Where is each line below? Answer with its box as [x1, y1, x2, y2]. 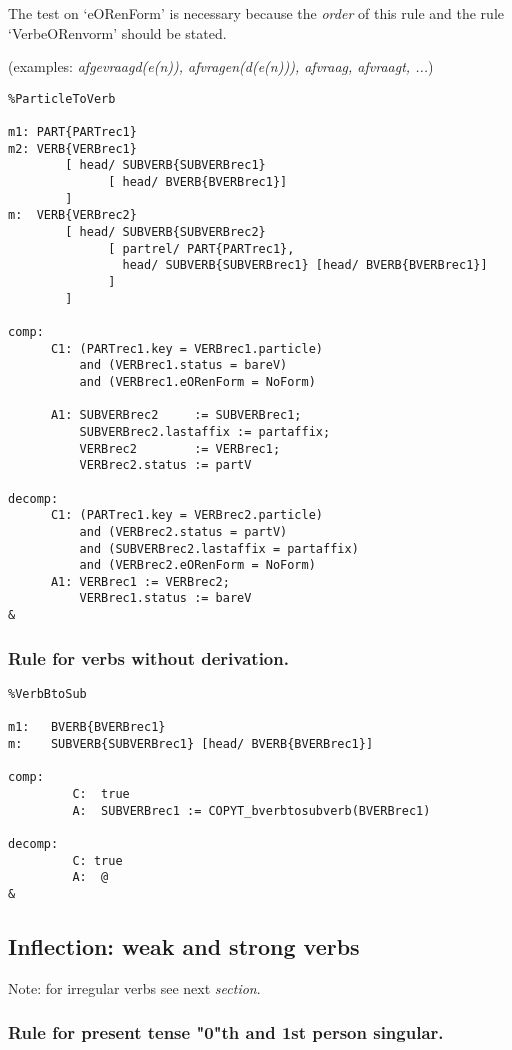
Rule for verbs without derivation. [8, 645, 289, 670]
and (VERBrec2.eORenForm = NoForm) [79, 558, 316, 573]
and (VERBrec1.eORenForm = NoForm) [79, 374, 316, 389]
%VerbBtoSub [8, 687, 87, 701]
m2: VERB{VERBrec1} [8, 141, 137, 156]
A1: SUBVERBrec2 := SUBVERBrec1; [50, 408, 302, 423]
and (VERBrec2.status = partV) [79, 524, 288, 539]
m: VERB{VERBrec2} [8, 208, 137, 223]
